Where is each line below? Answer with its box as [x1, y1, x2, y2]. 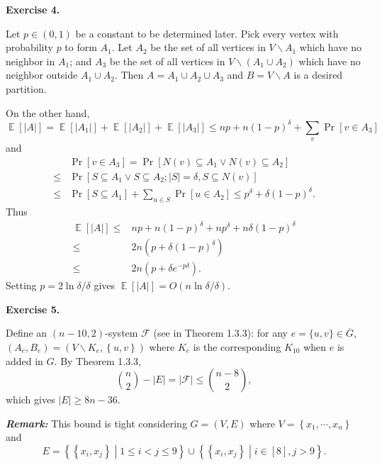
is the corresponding [193, 340, 281, 354]
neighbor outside [6, 67, 78, 82]
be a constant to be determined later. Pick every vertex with [75, 26, 339, 40]
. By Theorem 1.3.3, [54, 353, 141, 368]
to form [64, 40, 97, 55]
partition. [6, 81, 47, 96]
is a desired [293, 67, 343, 82]
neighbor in [6, 53, 55, 68]
